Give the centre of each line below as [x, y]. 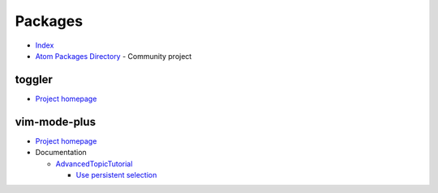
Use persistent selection [116, 174]
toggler [34, 80]
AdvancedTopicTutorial [94, 164]
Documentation [61, 153]
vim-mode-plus [56, 122]
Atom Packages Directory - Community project [114, 56]
